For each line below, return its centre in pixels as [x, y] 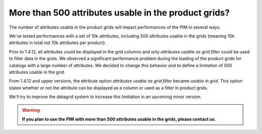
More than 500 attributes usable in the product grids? [119, 13]
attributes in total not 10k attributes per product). [57, 43]
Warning [31, 110]
